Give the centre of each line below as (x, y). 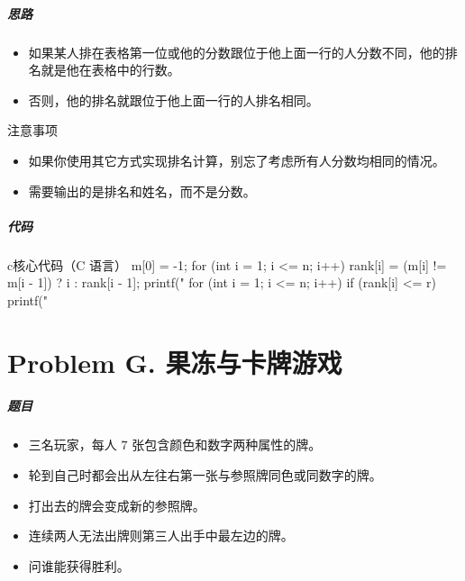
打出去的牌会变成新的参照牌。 (117, 505)
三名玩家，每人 (73, 445)
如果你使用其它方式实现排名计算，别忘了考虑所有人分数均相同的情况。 (237, 160)
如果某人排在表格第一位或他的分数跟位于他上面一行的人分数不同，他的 (237, 52)
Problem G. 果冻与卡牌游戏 (175, 362)
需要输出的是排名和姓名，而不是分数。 (142, 191)
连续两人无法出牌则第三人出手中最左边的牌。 (161, 536)
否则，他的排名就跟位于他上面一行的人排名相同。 (173, 100)
